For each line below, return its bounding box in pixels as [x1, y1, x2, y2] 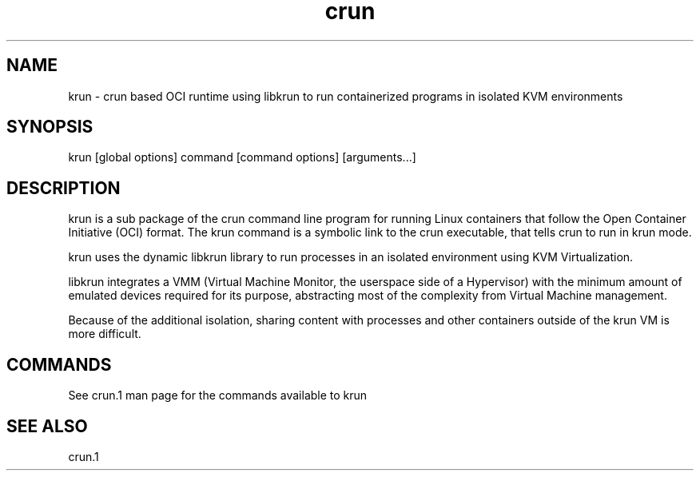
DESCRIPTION [6, 177, 121, 198]
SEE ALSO [6, 415, 88, 436]
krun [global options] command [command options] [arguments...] [68, 150, 416, 165]
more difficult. [68, 327, 141, 341]
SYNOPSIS [6, 117, 93, 137]
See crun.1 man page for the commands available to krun [68, 388, 368, 403]
